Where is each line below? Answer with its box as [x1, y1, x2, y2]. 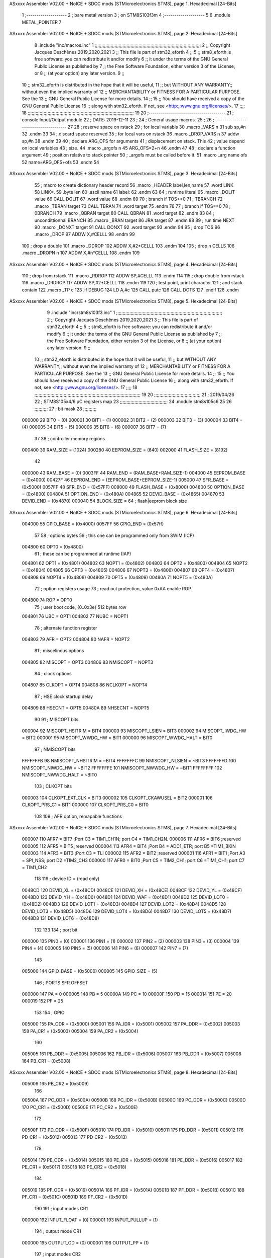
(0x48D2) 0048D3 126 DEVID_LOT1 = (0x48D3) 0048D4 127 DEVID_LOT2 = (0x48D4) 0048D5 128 [22, 901, 226, 907]
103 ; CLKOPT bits [34, 783, 72, 790]
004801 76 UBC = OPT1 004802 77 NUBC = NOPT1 [22, 613, 128, 619]
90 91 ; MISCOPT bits [34, 716, 79, 722]
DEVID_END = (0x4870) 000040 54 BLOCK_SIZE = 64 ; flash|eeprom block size [22, 498, 187, 504]
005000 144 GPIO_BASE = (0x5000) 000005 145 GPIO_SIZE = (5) [22, 968, 158, 974]
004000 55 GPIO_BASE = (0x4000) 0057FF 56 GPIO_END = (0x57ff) [22, 521, 164, 527]
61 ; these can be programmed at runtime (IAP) [34, 551, 131, 557]
